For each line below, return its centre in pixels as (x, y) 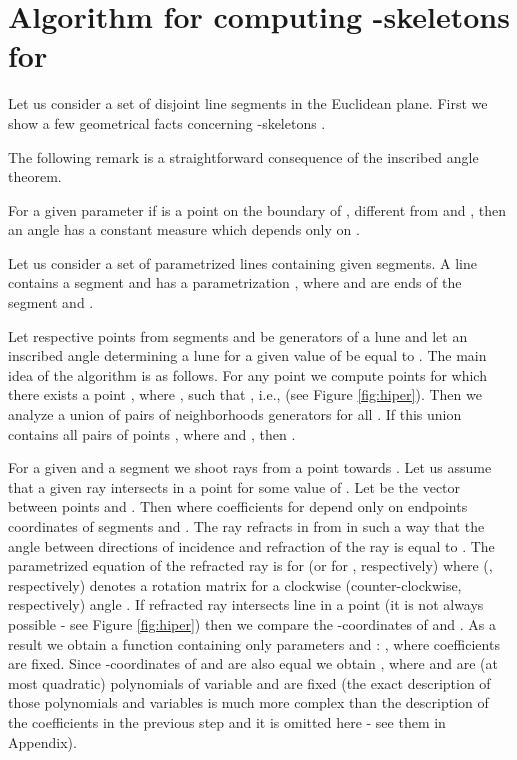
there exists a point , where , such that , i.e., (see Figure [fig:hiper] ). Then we (245, 394)
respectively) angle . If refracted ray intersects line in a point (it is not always (246, 604)
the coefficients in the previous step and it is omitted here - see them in (227, 721)
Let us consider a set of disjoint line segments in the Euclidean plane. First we (248, 103)
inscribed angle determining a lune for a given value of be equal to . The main (247, 355)
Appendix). (42, 741)
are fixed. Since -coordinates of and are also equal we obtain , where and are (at (253, 663)
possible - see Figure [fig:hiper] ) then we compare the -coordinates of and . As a (252, 623)
